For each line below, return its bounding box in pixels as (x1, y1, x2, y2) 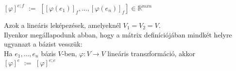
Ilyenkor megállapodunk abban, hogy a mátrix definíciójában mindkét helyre (4, 29, 232, 39)
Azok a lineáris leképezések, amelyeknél (4, 20, 121, 30)
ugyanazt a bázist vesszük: (4, 39, 83, 49)
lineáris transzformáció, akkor (107, 48, 195, 58)
